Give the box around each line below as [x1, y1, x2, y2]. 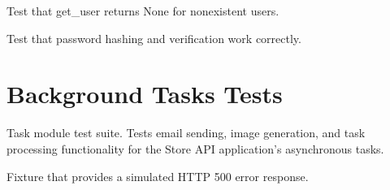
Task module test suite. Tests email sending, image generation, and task [6, 124, 366, 141]
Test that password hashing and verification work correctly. [6, 29, 301, 46]
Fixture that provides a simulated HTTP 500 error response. [6, 167, 309, 184]
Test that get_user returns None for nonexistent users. [6, 2, 279, 19]
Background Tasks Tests [6, 77, 283, 110]
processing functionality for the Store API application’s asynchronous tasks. [6, 140, 384, 157]
